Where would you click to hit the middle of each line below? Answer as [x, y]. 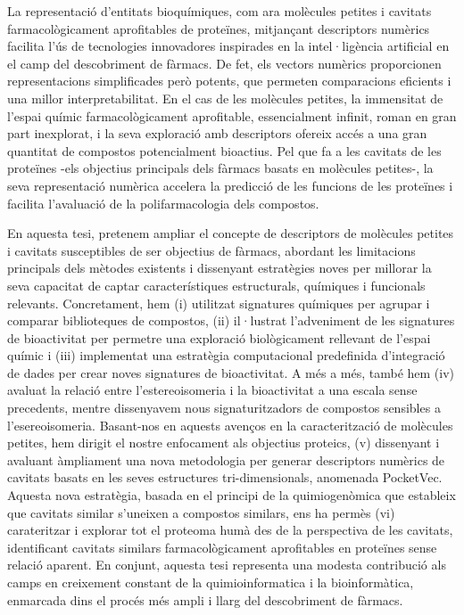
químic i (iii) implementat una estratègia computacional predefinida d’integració [226, 355]
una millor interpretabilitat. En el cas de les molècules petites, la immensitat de [225, 98]
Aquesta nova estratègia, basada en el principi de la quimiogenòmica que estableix [232, 495]
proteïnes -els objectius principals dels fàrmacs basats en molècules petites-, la [220, 168]
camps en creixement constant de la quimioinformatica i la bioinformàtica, [211, 582]
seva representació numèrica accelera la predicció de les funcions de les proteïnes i [230, 185]
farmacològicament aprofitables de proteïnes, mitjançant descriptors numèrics [219, 28]
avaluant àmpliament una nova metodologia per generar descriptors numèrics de [226, 459]
